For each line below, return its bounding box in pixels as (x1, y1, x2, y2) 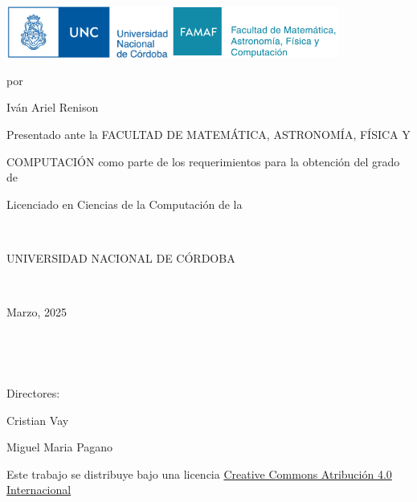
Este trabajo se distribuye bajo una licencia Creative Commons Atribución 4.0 (6, 465, 392, 482)
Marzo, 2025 (6, 304, 67, 320)
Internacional (6, 481, 72, 498)
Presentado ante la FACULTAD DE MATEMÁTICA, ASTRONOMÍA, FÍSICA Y (6, 126, 411, 143)
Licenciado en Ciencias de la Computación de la (6, 195, 243, 212)
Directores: (6, 384, 60, 401)
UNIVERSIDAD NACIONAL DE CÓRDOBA (6, 250, 235, 266)
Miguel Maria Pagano (6, 439, 113, 455)
